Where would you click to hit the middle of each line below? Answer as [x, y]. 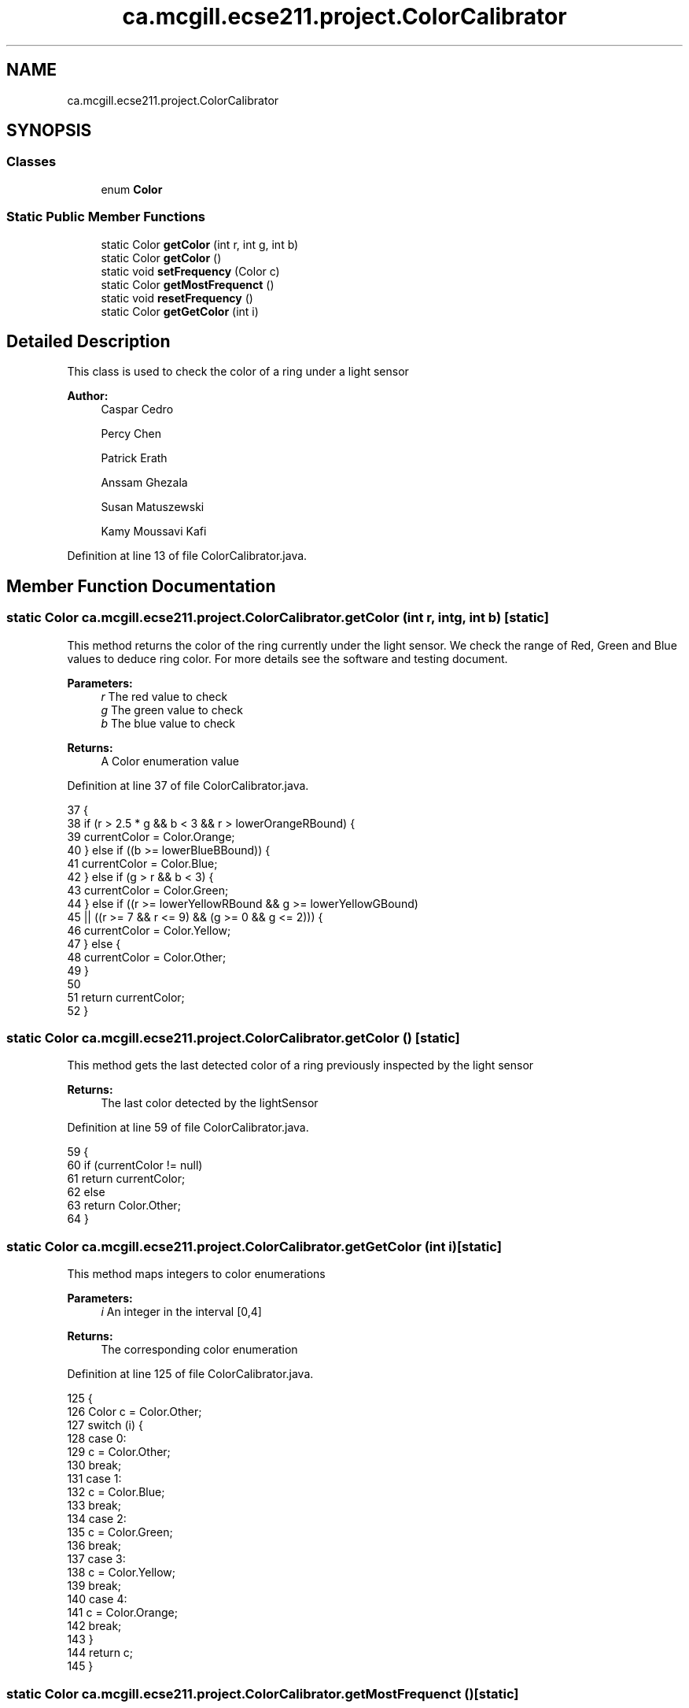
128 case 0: [97, 1439]
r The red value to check [164, 696]
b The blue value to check [168, 723]
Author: [88, 396]
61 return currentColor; [126, 1179]
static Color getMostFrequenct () [188, 284]
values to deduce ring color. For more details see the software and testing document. [287, 658]
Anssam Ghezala [144, 483]
